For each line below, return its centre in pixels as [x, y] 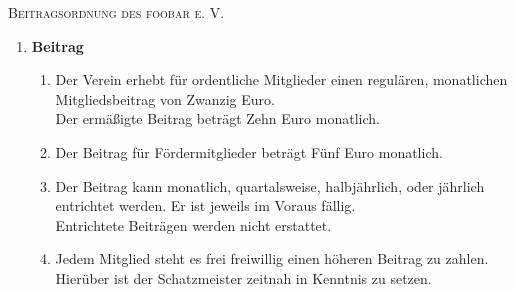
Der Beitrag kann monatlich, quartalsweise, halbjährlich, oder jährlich [270, 185]
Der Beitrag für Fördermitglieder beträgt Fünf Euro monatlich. [249, 151]
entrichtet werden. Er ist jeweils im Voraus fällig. [205, 205]
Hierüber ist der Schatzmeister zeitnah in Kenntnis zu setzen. [243, 277]
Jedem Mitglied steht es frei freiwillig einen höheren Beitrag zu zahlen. [272, 258]
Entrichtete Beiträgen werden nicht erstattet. [193, 224]
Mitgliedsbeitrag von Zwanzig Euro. [165, 98]
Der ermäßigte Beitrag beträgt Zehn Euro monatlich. [217, 118]
